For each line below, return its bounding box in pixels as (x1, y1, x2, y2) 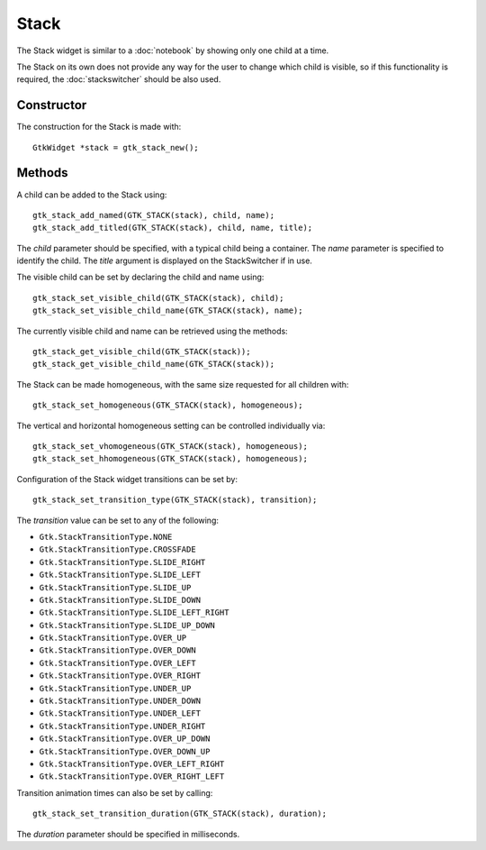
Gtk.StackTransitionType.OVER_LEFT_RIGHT (39, 758, 225, 769)
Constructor (16, 97, 87, 113)
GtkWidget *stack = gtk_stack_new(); (32, 142, 200, 152)
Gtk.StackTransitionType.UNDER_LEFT (39, 708, 202, 718)
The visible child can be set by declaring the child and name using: (16, 271, 265, 283)
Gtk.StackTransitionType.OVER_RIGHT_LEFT (39, 772, 225, 781)
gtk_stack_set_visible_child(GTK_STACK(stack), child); (32, 293, 284, 303)
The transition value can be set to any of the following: (16, 515, 220, 526)
